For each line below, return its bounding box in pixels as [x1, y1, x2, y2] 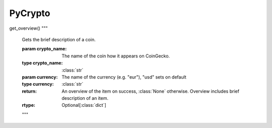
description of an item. [61, 95, 108, 101]
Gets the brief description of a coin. [22, 36, 96, 42]
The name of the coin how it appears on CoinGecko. [61, 53, 170, 59]
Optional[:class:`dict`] [61, 102, 107, 108]
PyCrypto [9, 8, 50, 19]
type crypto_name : [22, 60, 63, 66]
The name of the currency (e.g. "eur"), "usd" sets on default [61, 74, 186, 80]
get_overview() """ [9, 25, 48, 31]
